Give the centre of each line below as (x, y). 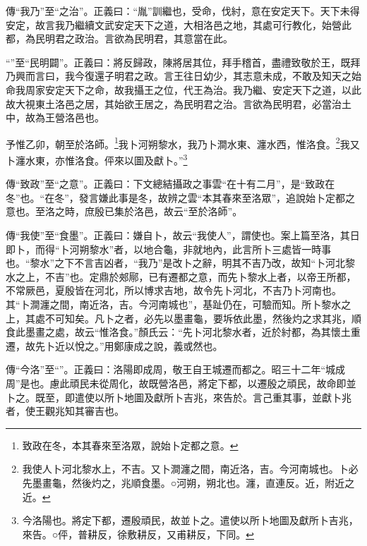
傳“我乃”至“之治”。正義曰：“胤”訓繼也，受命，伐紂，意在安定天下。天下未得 (183, 11)
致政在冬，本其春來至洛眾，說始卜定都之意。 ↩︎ (130, 445)
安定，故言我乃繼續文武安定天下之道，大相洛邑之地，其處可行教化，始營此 (179, 24)
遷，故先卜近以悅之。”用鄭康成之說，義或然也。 (114, 345)
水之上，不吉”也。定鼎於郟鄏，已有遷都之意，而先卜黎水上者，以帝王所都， (181, 276)
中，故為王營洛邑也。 (55, 117)
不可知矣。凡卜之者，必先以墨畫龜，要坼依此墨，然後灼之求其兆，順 (203, 318)
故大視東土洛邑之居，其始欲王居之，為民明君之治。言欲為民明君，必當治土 (179, 103)
